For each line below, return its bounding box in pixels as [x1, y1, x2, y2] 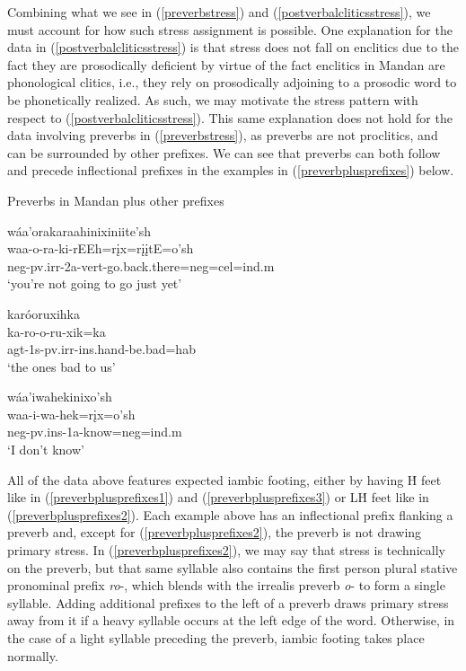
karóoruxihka [7, 304, 81, 322]
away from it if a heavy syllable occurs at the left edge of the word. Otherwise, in [7, 611, 455, 630]
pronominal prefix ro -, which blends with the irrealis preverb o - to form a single [7, 576, 445, 595]
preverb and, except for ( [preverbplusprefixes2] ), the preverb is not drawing [7, 523, 422, 542]
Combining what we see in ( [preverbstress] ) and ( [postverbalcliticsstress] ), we [7, 3, 431, 21]
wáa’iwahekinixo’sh [7, 387, 112, 406]
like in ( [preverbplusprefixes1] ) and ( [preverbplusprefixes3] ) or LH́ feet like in [7, 488, 429, 507]
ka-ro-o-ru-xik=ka [7, 322, 106, 340]
